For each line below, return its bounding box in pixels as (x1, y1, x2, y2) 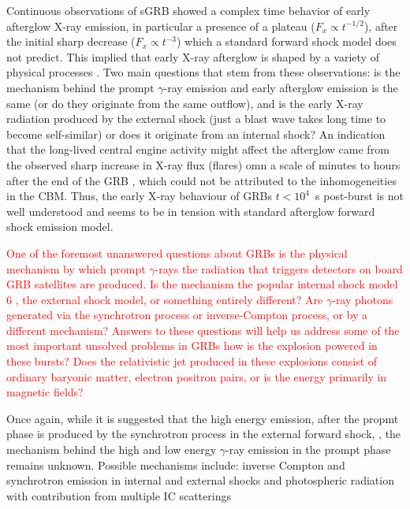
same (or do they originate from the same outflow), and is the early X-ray (6, 95, 363, 111)
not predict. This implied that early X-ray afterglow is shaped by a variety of (6, 48, 379, 65)
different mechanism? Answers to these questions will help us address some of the (6, 321, 400, 338)
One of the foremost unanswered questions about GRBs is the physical (6, 244, 348, 261)
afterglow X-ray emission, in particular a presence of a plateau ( (6, 17, 315, 34)
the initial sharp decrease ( (6, 33, 136, 50)
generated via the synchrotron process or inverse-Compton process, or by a (6, 307, 368, 323)
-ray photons (332, 291, 393, 307)
